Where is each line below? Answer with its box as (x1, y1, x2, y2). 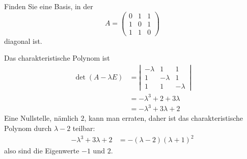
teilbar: (72, 122, 95, 133)
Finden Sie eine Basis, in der (4, 1, 93, 11)
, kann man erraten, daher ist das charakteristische (84, 113, 243, 123)
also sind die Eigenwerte (4, 145, 79, 156)
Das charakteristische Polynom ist (4, 52, 110, 63)
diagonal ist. (4, 35, 42, 46)
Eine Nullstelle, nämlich (4, 113, 78, 123)
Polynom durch (4, 122, 52, 133)
